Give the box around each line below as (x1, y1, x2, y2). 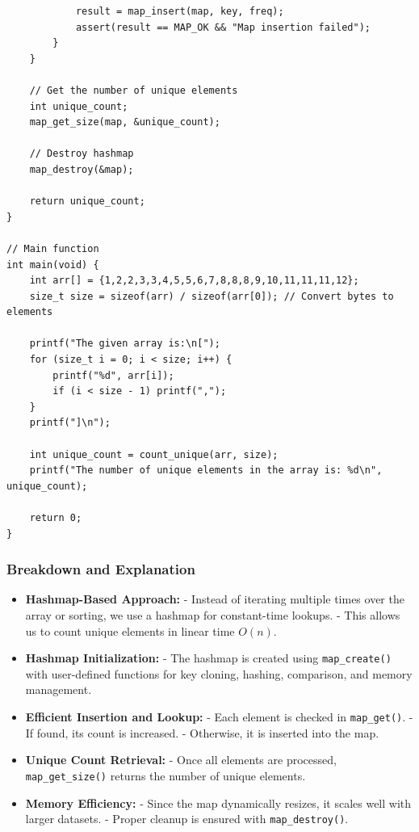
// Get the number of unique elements (29, 84, 238, 96)
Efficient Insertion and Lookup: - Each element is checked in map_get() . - (25, 708, 413, 725)
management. (25, 681, 92, 698)
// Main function (6, 242, 99, 254)
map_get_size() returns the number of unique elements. (25, 767, 306, 784)
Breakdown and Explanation (6, 559, 195, 579)
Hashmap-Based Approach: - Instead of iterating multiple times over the (25, 590, 404, 607)
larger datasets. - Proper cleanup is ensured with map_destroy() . (25, 810, 349, 827)
